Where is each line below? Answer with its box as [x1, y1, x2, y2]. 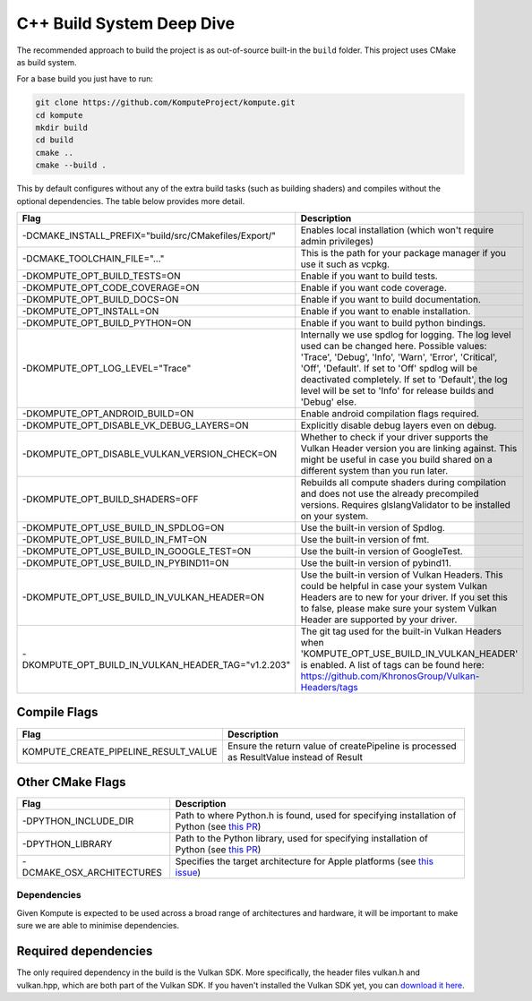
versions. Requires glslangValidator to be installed [300, 499, 511, 511]
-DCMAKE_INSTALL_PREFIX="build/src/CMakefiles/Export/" [21, 229, 277, 242]
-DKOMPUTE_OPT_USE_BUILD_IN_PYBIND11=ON [21, 557, 229, 569]
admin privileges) [300, 235, 374, 248]
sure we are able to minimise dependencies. [16, 920, 179, 931]
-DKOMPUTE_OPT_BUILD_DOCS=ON [21, 294, 179, 306]
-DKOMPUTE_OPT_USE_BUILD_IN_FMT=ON [21, 534, 208, 546]
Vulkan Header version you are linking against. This [300, 442, 518, 455]
